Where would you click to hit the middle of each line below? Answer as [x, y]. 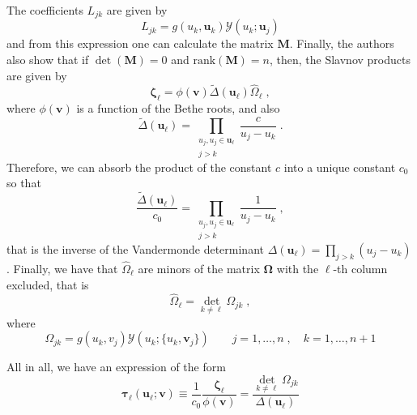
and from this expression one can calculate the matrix [140, 43]
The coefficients [45, 10]
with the [298, 269]
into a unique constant [340, 167]
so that [24, 183]
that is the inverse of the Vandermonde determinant [135, 249]
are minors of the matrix [199, 269]
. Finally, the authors [342, 43]
